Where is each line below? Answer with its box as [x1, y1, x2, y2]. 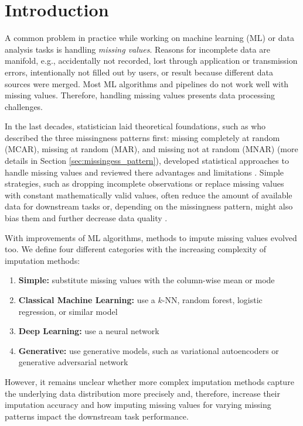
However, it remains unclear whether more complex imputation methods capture [5, 375, 294, 387]
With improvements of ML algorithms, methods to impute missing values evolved [5, 231, 297, 243]
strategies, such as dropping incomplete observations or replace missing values [5, 177, 284, 190]
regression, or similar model [18, 305, 118, 317]
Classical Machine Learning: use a [18, 294, 155, 305]
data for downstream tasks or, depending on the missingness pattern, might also [5, 200, 293, 212]
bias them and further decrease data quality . [5, 212, 168, 224]
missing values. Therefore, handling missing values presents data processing [5, 89, 275, 101]
